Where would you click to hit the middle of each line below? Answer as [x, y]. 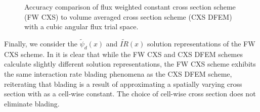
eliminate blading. [32, 103]
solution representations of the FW [201, 43]
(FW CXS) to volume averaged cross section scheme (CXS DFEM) [128, 16]
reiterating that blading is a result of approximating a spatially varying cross [123, 83]
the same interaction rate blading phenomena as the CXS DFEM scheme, [118, 73]
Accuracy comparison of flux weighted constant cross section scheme [130, 7]
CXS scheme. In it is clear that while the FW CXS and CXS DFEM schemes [124, 54]
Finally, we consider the [41, 43]
